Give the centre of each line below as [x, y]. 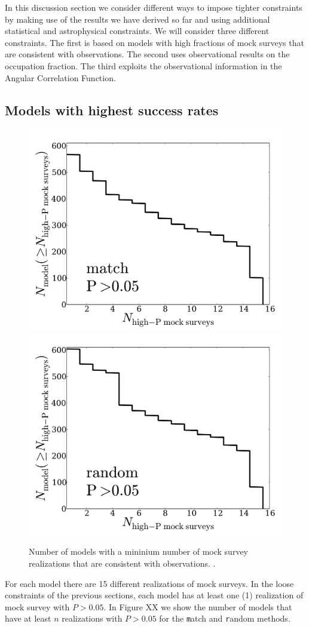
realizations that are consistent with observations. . [122, 563]
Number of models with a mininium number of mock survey [138, 551]
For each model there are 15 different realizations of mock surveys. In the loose [149, 583]
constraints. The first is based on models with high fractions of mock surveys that [154, 42]
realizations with [92, 618]
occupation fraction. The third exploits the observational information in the [143, 65]
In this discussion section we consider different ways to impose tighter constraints [154, 7]
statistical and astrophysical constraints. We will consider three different [137, 31]
